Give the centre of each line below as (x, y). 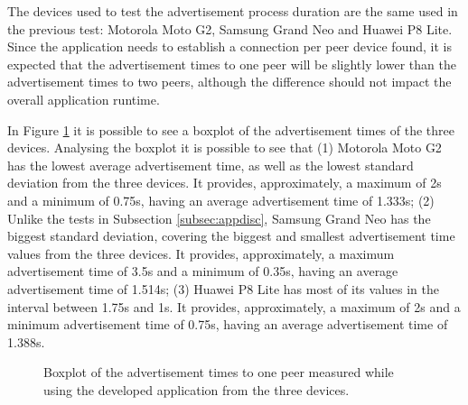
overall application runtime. (84, 99)
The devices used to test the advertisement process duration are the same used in (233, 11)
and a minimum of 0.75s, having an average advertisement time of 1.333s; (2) (221, 200)
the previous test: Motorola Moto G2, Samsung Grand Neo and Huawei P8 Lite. (230, 28)
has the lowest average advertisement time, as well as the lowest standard (211, 165)
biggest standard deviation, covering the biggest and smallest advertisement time (231, 236)
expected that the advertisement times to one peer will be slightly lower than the (232, 64)
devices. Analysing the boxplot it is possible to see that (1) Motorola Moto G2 (225, 147)
